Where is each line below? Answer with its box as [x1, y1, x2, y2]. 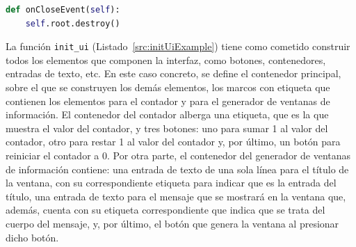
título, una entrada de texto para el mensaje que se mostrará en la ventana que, [6, 189, 346, 203]
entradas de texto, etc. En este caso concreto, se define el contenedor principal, [6, 66, 341, 81]
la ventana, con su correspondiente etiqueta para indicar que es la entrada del [6, 175, 337, 190]
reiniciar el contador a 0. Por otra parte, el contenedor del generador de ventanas [6, 148, 351, 162]
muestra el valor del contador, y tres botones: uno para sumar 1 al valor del [6, 120, 328, 135]
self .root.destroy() [25, 18, 120, 29]
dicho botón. [6, 230, 59, 244]
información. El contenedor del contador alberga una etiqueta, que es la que [6, 107, 329, 122]
